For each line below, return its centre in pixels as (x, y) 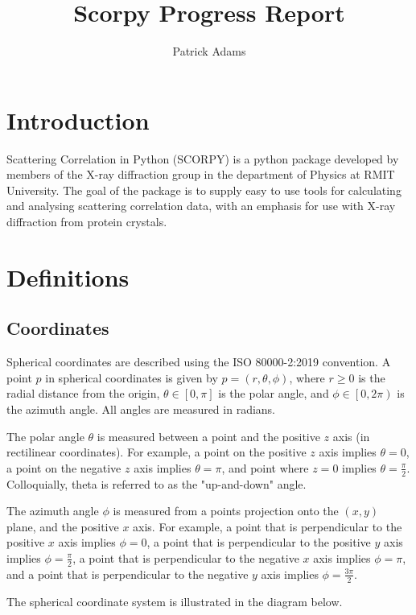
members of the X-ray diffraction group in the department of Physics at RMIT (201, 174)
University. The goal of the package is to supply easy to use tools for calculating (204, 190)
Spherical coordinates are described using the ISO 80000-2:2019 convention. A (199, 362)
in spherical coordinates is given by (132, 377)
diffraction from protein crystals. (87, 222)
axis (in (351, 436)
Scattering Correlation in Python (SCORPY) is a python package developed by (203, 158)
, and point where (265, 467)
